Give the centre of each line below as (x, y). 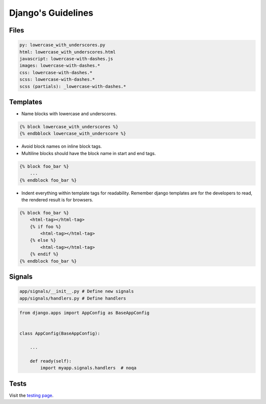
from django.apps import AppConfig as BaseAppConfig (84, 313)
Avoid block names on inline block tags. (62, 146)
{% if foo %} (46, 227)
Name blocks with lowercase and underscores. (69, 114)
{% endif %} (44, 254)
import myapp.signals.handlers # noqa (88, 368)
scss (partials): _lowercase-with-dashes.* (73, 86)
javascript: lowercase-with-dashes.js (66, 59)
